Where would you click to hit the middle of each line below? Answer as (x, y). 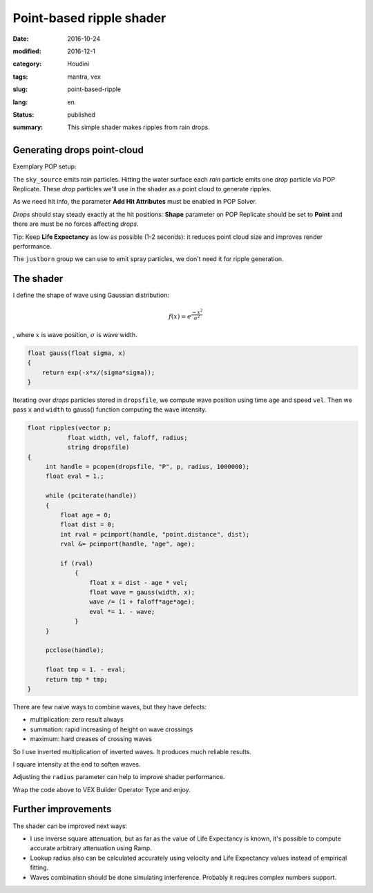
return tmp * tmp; (77, 679)
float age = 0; (86, 515)
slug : (20, 89)
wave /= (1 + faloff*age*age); (142, 602)
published (82, 115)
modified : (27, 51)
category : (27, 64)
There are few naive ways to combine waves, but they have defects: (110, 707)
